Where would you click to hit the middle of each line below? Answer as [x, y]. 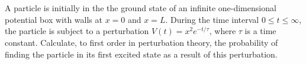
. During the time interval [212, 19]
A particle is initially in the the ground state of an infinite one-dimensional [141, 8]
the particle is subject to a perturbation [77, 31]
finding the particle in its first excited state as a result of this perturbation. [141, 54]
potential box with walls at [54, 19]
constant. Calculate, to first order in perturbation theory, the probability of [141, 42]
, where [223, 31]
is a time [260, 31]
